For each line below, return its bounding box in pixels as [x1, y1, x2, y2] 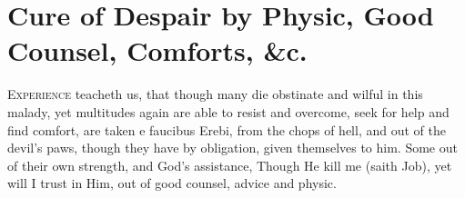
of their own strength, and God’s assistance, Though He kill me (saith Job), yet [7, 155, 452, 174]
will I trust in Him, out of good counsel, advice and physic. [7, 173, 337, 193]
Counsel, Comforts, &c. [7, 32, 308, 69]
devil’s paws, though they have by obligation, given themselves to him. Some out [7, 138, 458, 157]
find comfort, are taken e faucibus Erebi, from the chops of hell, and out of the [7, 120, 446, 139]
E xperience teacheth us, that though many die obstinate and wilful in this [7, 84, 423, 104]
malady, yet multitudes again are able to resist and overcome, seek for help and [7, 102, 450, 121]
